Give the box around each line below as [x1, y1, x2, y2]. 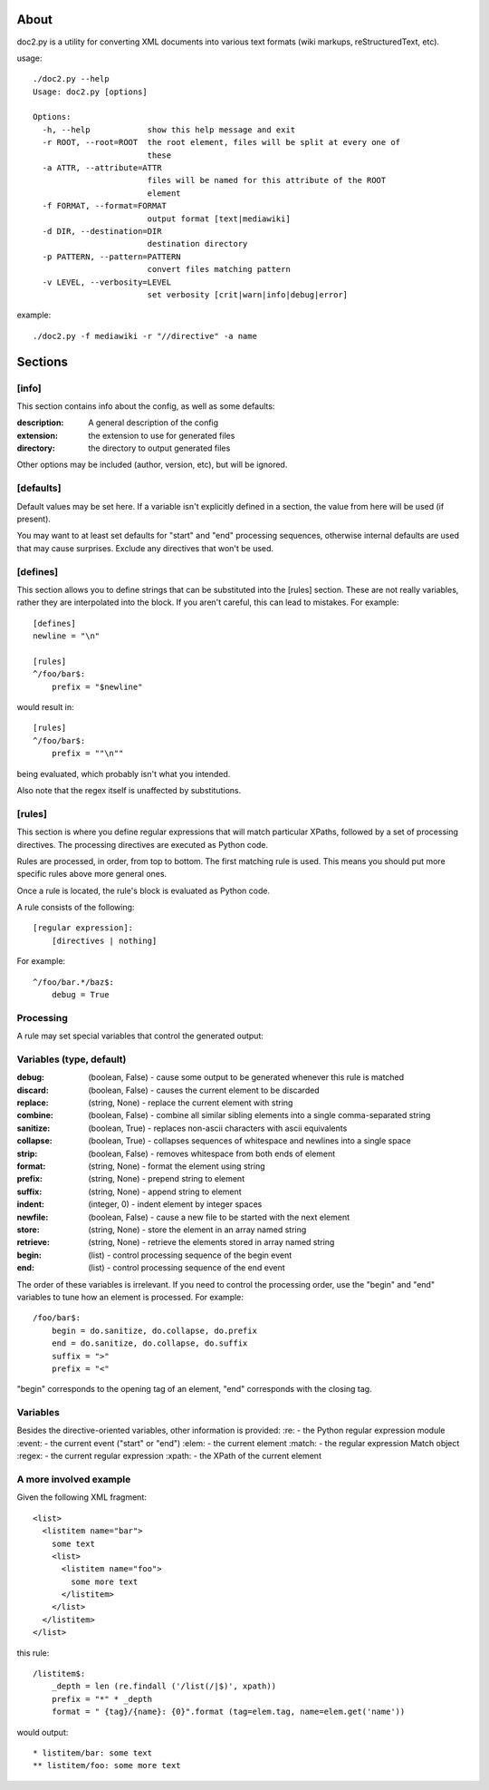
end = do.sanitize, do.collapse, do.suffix [51, 1338, 248, 1348]
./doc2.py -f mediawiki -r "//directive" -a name [33, 331, 258, 341]
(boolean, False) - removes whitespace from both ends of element [88, 1148, 336, 1159]
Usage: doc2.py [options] [33, 86, 149, 97]
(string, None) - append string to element [88, 1186, 242, 1197]
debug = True [51, 989, 110, 1000]
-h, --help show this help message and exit [42, 124, 296, 135]
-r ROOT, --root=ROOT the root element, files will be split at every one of [42, 137, 401, 148]
